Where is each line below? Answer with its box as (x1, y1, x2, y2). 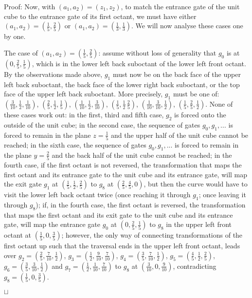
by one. (4, 31, 26, 41)
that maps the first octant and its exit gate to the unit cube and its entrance (4, 209, 233, 220)
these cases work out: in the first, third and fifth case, (4, 109, 164, 119)
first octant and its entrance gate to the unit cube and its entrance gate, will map (4, 169, 248, 179)
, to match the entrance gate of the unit (121, 1, 240, 11)
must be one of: (173, 89, 219, 99)
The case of (4, 47, 38, 57)
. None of (205, 98, 233, 109)
